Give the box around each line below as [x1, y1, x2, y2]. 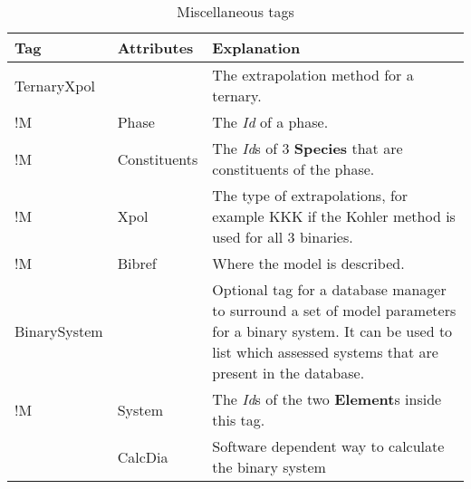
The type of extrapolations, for [212, 185, 409, 206]
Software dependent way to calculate [212, 436, 445, 456]
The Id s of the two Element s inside [212, 388, 442, 409]
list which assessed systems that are [212, 341, 438, 362]
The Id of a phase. [212, 111, 329, 132]
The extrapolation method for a [212, 64, 414, 85]
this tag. [212, 409, 265, 430]
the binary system [212, 456, 326, 477]
